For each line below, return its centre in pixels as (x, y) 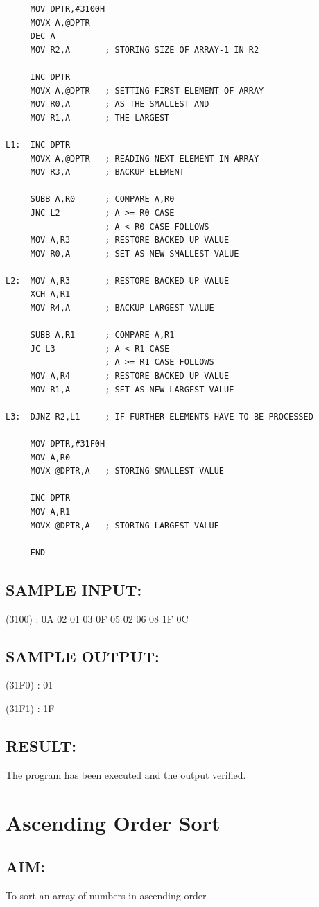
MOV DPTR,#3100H (68, 9)
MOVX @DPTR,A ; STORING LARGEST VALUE (124, 525)
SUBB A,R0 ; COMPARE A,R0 (102, 199)
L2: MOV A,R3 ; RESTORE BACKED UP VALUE (118, 280)
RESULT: (41, 745)
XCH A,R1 (50, 294)
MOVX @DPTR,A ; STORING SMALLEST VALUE (127, 471)
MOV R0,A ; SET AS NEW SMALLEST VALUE (135, 253)
